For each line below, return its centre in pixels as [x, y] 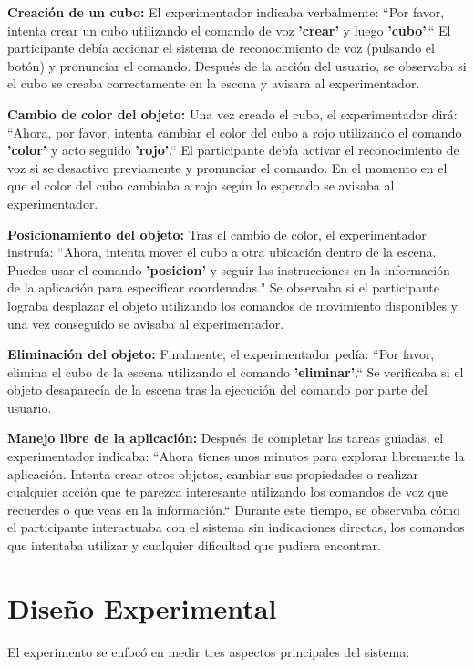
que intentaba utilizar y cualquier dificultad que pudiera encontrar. [194, 545]
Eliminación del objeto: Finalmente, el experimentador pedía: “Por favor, [221, 354]
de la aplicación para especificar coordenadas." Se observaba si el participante [223, 287]
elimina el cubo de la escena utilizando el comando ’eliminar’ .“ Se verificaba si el [236, 371]
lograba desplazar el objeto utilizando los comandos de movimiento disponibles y [232, 305]
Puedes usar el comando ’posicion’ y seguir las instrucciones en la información [229, 269]
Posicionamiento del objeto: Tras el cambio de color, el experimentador [217, 234]
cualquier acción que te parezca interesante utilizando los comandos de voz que [227, 492]
